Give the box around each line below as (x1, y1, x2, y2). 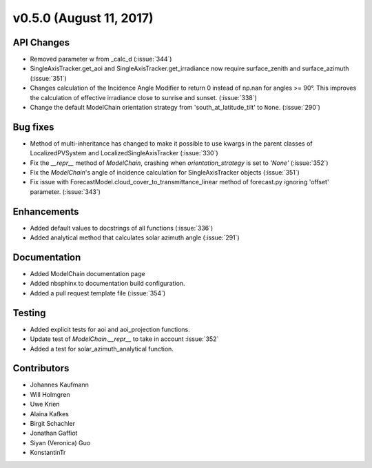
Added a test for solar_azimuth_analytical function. (30, 344, 174, 353)
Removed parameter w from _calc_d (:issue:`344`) (30, 55, 172, 64)
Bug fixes (12, 121, 54, 133)
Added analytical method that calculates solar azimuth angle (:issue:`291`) (30, 233, 240, 242)
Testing (12, 307, 46, 319)
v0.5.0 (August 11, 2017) (12, 10, 154, 26)
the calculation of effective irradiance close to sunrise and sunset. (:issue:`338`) (30, 93, 258, 101)
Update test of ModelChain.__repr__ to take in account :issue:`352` (30, 335, 219, 343)
